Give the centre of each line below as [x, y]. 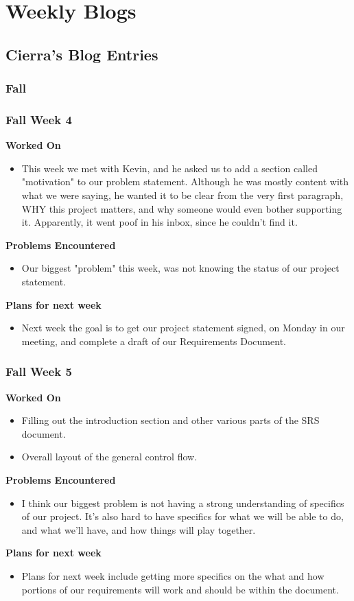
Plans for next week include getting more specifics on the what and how [173, 575]
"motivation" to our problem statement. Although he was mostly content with [185, 181]
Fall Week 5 [39, 372]
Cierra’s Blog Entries [82, 54]
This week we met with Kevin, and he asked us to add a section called [169, 168]
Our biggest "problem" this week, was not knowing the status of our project [180, 268]
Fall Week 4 [39, 119]
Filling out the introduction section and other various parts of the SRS [170, 420]
